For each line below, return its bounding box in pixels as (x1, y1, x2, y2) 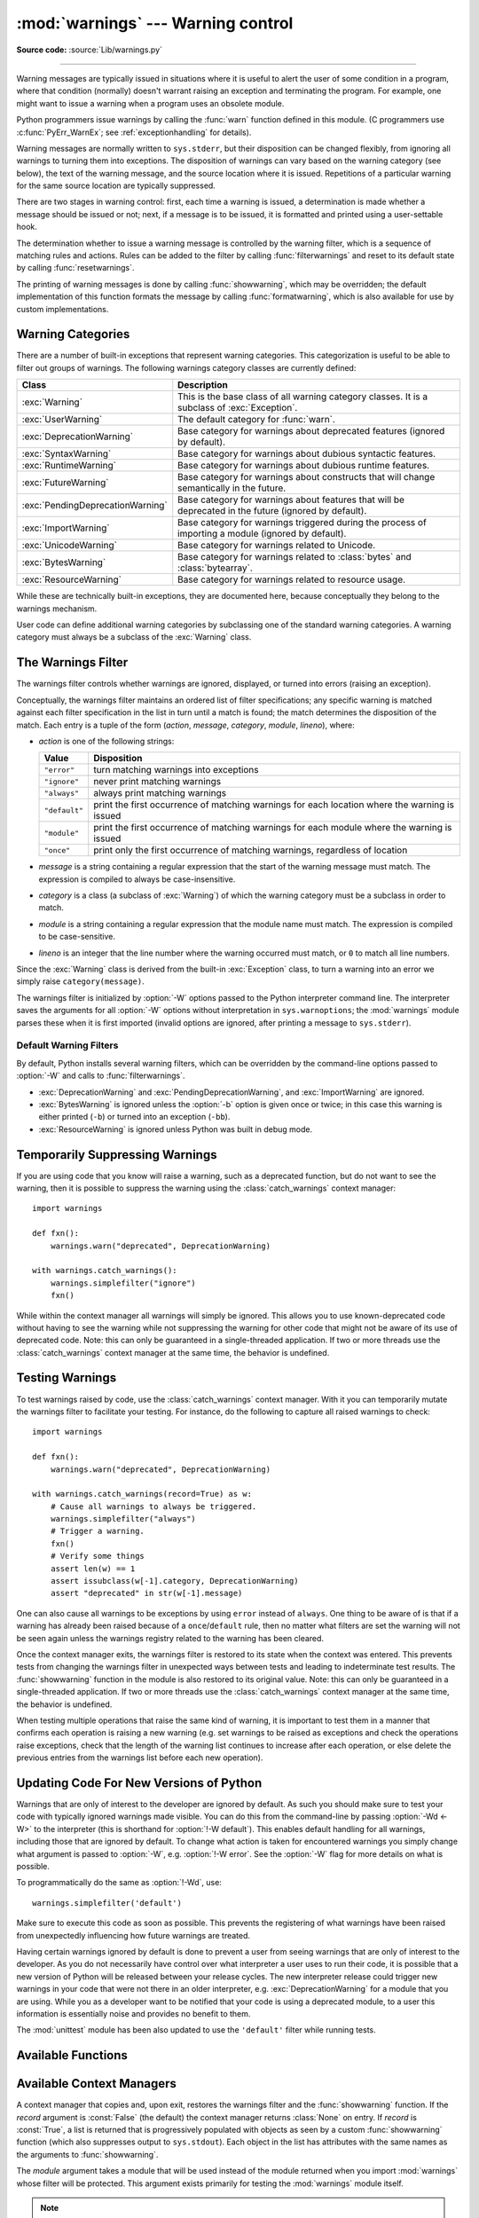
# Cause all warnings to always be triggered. (50, 1501, 257, 1512)
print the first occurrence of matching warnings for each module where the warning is (93, 822, 452, 834)
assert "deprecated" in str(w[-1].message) (50, 1588, 243, 1599)
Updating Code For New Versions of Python (16, 1775, 263, 1790)
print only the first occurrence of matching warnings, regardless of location (93, 844, 408, 856)
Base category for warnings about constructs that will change (177, 471, 436, 484)
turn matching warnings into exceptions (93, 764, 259, 776)
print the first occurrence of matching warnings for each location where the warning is (93, 798, 454, 811)
